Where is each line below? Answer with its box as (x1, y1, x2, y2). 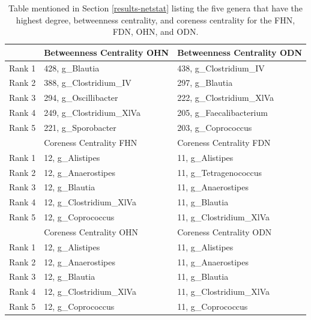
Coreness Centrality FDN (177, 136, 271, 148)
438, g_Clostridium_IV (177, 61, 265, 74)
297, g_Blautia (177, 76, 233, 89)
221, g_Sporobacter (44, 121, 116, 133)
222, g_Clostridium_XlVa (177, 91, 274, 104)
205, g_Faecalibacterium (177, 106, 268, 119)
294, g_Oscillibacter (44, 91, 118, 104)
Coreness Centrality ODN (177, 225, 272, 238)
